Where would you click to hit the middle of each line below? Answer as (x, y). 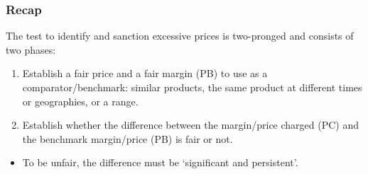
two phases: (31, 49)
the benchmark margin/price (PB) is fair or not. (128, 138)
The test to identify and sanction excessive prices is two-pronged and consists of (180, 36)
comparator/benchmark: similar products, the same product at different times (192, 87)
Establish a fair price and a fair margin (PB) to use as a (145, 73)
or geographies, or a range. (80, 101)
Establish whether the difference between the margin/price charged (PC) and (191, 125)
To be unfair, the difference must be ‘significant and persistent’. (160, 162)
